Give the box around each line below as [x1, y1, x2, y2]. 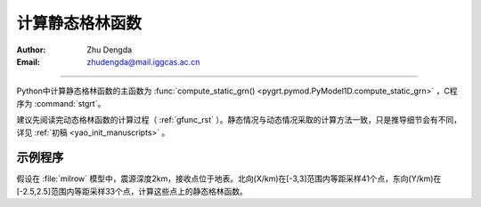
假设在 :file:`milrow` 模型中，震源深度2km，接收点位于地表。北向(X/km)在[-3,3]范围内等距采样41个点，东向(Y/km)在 [16, 173, 442, 184]
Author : [16, 44, 46, 55]
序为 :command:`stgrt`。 [16, 98, 106, 108]
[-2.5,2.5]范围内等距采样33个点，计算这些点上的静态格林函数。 [16, 186, 249, 196]
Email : [16, 56, 40, 67]
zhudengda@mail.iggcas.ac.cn [86, 56, 200, 67]
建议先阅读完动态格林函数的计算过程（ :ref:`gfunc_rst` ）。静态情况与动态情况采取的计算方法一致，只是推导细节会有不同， [16, 115, 462, 125]
